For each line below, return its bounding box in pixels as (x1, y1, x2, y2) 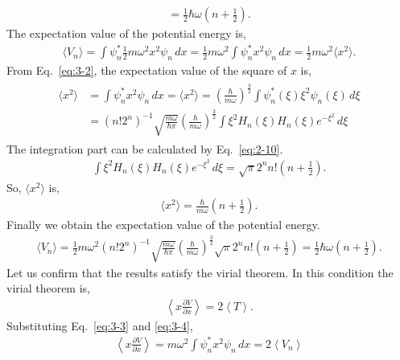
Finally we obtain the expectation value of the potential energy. (6, 216, 320, 233)
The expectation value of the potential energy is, (6, 25, 246, 42)
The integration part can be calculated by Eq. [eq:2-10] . (6, 140, 283, 157)
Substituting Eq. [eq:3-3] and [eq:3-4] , (6, 317, 193, 333)
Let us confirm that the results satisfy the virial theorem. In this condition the (6, 264, 394, 280)
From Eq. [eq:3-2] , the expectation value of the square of (6, 61, 287, 78)
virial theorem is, (6, 280, 90, 297)
